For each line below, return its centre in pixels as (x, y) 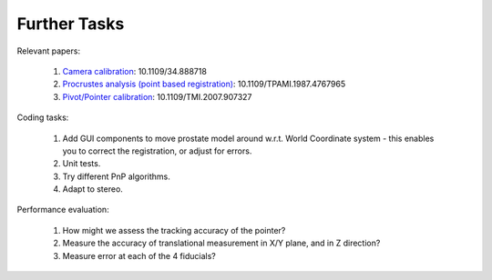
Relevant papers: (49, 51)
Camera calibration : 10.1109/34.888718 (134, 71)
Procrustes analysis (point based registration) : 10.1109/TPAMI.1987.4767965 (204, 84)
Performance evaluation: (63, 210)
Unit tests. (82, 164)
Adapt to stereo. (92, 189)
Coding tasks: (43, 117)
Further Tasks (71, 24)
